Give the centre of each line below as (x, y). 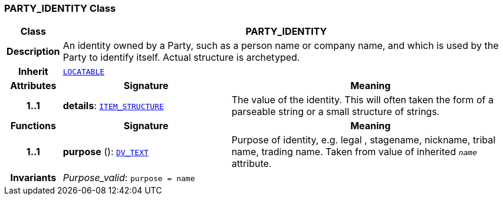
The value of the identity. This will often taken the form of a (362, 100)
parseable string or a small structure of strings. (336, 112)
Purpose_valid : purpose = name (129, 178)
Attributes (33, 86)
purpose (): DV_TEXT (106, 152)
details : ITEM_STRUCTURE (113, 106)
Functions (33, 126)
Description (33, 52)
